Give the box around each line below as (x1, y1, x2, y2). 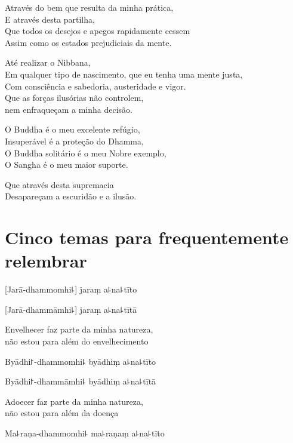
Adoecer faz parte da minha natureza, (5, 395, 143, 407)
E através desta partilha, (5, 13, 95, 25)
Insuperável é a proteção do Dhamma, (5, 134, 144, 147)
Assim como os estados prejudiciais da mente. (5, 36, 172, 48)
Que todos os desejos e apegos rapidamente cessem (5, 24, 190, 37)
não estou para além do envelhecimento (5, 335, 149, 347)
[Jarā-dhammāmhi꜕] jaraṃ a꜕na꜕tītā (5, 303, 137, 315)
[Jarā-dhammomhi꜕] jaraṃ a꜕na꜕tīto (5, 283, 137, 296)
